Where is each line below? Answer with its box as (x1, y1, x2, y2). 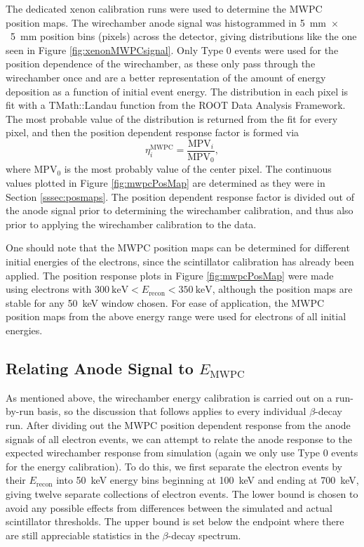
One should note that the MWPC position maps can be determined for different (6, 240, 350, 255)
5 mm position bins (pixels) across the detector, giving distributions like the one (10, 29, 357, 44)
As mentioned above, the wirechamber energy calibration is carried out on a (6, 390, 332, 404)
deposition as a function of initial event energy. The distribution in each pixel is (6, 84, 349, 98)
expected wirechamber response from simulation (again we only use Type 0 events (6, 445, 358, 460)
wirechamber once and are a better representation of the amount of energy (6, 70, 326, 84)
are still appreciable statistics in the (6, 527, 159, 542)
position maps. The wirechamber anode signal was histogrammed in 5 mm (6, 15, 327, 29)
